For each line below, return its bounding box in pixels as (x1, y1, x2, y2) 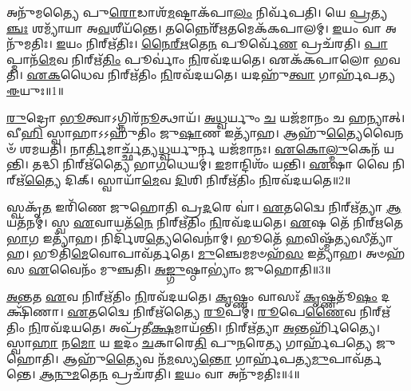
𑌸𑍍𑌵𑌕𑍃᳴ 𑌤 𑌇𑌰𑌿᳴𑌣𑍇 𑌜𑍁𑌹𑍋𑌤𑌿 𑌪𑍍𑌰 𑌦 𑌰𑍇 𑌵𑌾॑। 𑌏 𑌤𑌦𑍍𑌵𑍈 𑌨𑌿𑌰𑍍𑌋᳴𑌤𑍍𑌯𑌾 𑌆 (6, 198, 401, 215)
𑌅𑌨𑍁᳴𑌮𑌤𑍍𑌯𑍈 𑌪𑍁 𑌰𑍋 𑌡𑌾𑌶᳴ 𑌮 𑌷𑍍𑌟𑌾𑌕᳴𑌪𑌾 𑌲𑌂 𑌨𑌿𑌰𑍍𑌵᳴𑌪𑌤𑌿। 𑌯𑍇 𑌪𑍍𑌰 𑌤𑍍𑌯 (6, 4, 388, 20)
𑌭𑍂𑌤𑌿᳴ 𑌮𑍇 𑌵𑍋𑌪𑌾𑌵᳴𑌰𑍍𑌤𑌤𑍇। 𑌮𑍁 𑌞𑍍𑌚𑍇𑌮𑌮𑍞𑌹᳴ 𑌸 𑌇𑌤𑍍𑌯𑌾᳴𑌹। (33, 245, 362, 262)
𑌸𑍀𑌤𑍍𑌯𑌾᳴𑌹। (350, 229, 393, 246)
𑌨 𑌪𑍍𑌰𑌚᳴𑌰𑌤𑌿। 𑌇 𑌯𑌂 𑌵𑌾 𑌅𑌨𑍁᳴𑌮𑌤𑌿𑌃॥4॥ (98, 365, 300, 382)
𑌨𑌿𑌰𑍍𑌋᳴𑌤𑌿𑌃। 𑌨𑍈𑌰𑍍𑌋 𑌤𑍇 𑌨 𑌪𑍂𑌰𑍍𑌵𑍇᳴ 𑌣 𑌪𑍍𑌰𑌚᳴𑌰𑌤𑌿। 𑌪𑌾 (85, 35, 388, 52)
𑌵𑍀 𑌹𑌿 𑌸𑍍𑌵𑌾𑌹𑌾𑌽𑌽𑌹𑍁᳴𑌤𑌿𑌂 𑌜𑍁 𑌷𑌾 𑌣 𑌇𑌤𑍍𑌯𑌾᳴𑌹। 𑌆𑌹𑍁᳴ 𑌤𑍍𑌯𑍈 (6, 124, 363, 141)
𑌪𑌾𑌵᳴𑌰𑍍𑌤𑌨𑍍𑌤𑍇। (328, 350, 382, 366)
